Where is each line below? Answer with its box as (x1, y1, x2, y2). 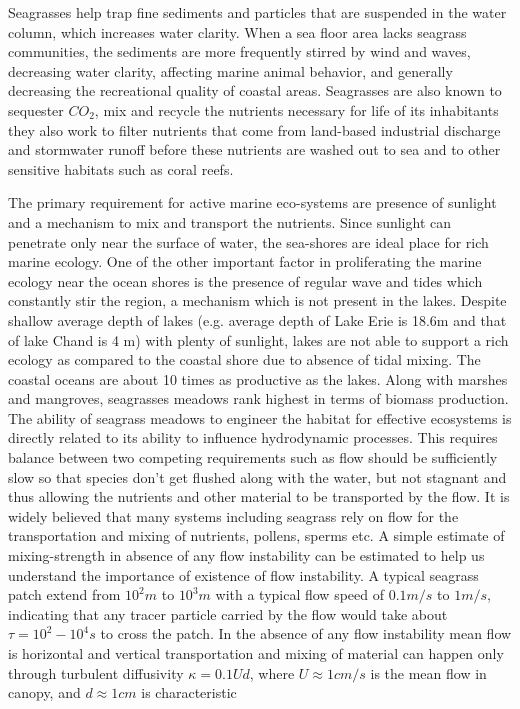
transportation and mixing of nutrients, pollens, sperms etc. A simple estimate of (8, 525, 505, 546)
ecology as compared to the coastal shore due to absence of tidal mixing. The (8, 349, 481, 370)
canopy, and (8, 682, 81, 703)
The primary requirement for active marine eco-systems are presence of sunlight (8, 192, 497, 213)
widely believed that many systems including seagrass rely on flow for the (8, 505, 459, 526)
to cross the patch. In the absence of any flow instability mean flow (100, 623, 512, 644)
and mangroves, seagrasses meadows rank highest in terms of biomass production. (8, 388, 509, 409)
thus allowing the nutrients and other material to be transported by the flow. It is (8, 486, 510, 507)
